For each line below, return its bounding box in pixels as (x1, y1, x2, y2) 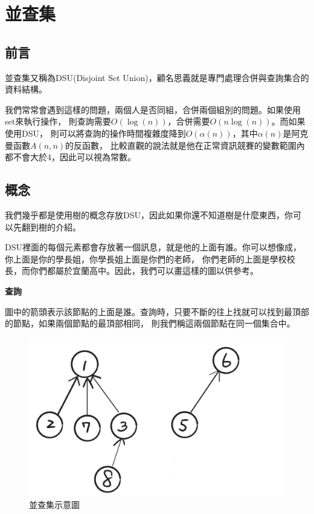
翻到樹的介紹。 (21, 220, 81, 233)
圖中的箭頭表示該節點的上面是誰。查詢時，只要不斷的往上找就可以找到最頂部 (5, 305, 309, 317)
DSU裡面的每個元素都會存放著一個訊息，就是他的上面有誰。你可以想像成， (5, 241, 301, 253)
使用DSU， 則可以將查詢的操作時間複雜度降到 (5, 126, 186, 139)
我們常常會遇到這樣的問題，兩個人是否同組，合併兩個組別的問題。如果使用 (5, 103, 301, 115)
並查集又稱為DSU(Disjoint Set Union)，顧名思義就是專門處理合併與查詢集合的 (5, 71, 309, 83)
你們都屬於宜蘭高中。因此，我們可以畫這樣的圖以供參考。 (30, 264, 258, 277)
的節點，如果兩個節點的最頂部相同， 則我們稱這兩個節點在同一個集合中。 (5, 317, 295, 330)
